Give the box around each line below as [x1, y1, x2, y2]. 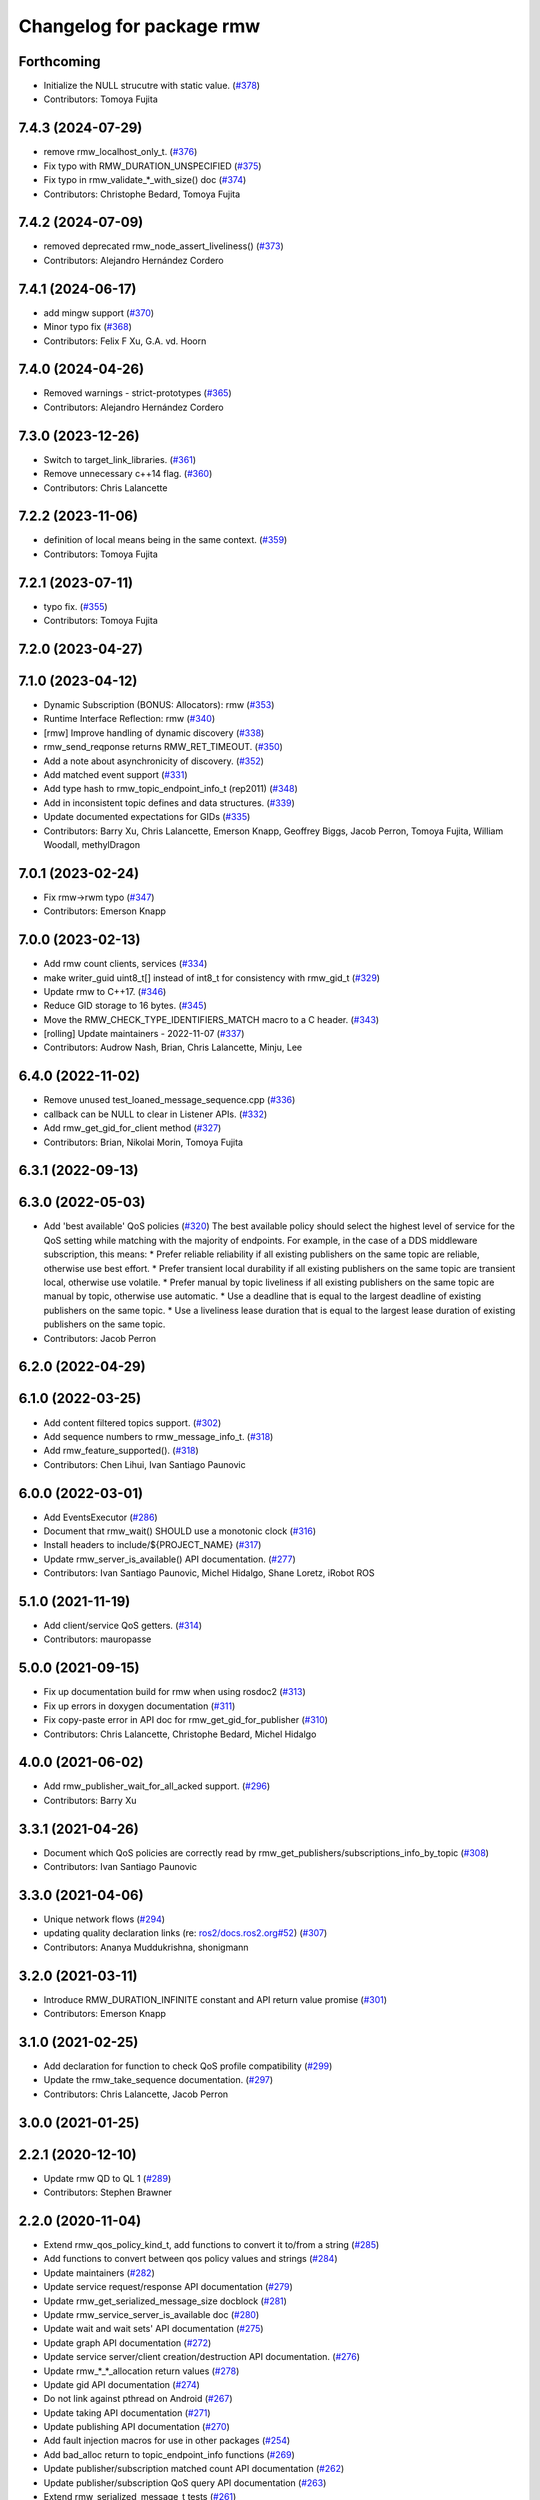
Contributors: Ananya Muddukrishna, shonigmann [43, 1941, 249, 1953]
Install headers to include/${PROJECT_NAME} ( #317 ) [43, 1539, 262, 1551]
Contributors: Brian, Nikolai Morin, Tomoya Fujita [43, 1136, 244, 1148]
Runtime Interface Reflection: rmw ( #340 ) [43, 713, 216, 725]
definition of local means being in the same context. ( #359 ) [43, 534, 288, 546]
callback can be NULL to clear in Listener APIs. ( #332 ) [43, 1108, 268, 1120]
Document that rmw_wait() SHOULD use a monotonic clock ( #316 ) [43, 1525, 317, 1537]
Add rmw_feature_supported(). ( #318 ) [43, 1445, 199, 1457]
